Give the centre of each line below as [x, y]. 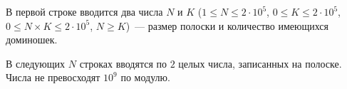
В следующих [36, 63]
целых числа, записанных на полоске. [260, 63]
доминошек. [32, 40]
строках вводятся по [123, 63]
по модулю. [145, 77]
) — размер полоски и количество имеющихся [227, 25]
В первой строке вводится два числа [84, 11]
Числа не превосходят [53, 77]
